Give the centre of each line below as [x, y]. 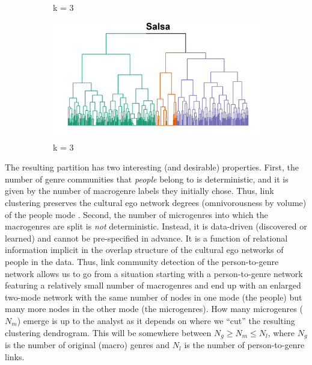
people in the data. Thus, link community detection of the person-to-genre [142, 262]
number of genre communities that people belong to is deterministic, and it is [147, 179]
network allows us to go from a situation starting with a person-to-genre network [154, 273]
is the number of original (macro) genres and [87, 345]
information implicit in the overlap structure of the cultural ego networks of [144, 250]
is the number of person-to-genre [244, 345]
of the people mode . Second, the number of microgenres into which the [136, 214]
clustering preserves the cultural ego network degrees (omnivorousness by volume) [156, 203]
